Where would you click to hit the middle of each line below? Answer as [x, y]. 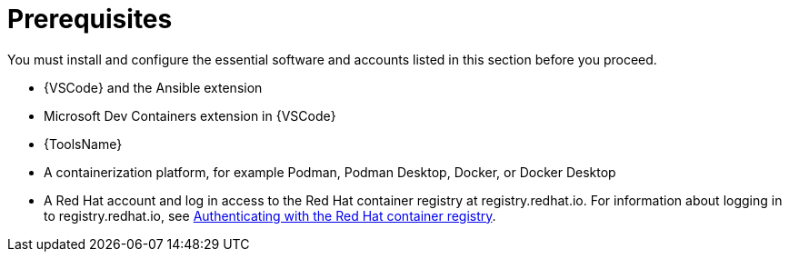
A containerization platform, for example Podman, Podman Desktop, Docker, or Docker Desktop [330, 172]
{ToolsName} [83, 144]
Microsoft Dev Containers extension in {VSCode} [190, 115]
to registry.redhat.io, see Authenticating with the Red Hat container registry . [270, 215]
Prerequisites [90, 19]
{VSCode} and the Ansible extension [153, 87]
